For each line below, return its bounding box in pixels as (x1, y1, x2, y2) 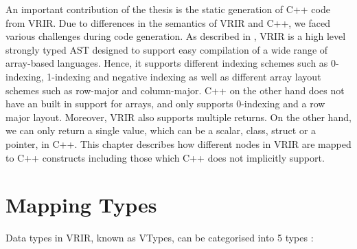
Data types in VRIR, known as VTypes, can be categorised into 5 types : (5, 230, 314, 245)
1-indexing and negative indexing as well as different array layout (47, 69, 321, 83)
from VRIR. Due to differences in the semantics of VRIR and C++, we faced (5, 15, 330, 30)
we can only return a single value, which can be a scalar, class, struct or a (5, 123, 316, 138)
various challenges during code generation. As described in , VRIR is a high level (5, 29, 346, 43)
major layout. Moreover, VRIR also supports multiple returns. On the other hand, (5, 109, 352, 124)
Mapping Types (5, 191, 157, 219)
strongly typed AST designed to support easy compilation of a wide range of (5, 42, 328, 56)
